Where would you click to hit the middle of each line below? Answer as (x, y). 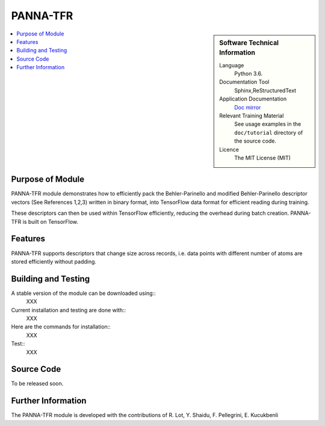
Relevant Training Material (252, 116)
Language (232, 65)
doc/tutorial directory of (269, 132)
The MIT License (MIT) (263, 158)
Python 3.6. (249, 74)
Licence (229, 149)
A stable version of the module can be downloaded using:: (83, 293)
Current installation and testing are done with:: (69, 310)
